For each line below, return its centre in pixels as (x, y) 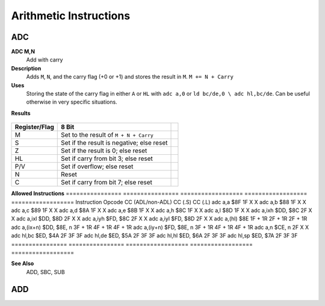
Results (21, 113)
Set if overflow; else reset (97, 167)
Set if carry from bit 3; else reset (107, 158)
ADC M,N (23, 52)
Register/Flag (34, 127)
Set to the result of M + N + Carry (107, 135)
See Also (23, 264)
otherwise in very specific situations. (72, 102)
